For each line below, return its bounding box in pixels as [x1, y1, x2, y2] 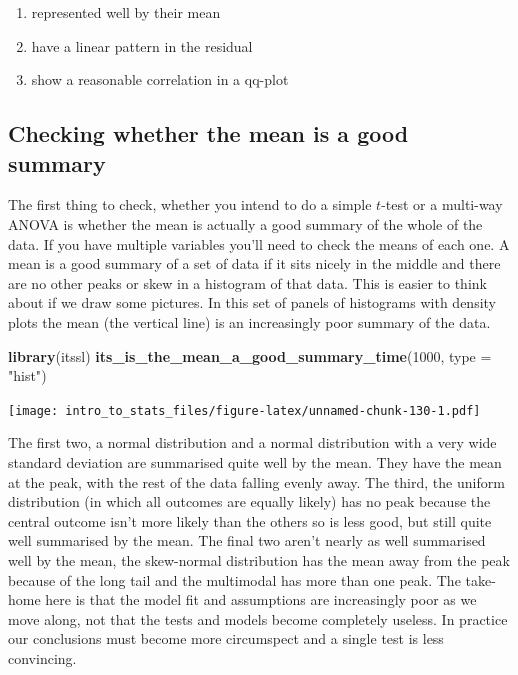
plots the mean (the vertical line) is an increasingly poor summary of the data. [8, 311, 491, 332]
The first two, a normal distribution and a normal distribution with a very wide [8, 432, 497, 453]
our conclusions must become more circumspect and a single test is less [8, 628, 444, 649]
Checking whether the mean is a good [8, 118, 409, 149]
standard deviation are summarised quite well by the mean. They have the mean [8, 451, 502, 472]
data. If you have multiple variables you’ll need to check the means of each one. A [8, 233, 510, 254]
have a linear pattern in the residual [31, 35, 253, 56]
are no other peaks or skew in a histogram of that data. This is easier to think [8, 272, 487, 293]
